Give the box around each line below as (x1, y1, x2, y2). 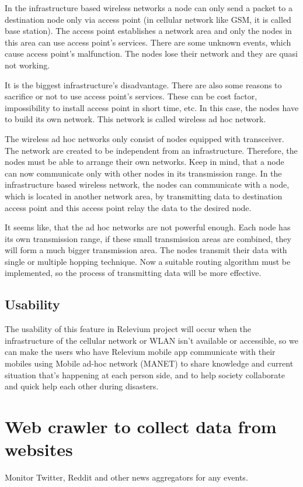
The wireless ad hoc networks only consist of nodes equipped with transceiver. (5, 132, 284, 144)
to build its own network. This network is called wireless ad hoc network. (5, 113, 266, 125)
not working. (5, 58, 50, 71)
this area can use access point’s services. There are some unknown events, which (5, 36, 291, 48)
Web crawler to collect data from (5, 415, 277, 438)
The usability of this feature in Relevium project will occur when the (5, 323, 252, 335)
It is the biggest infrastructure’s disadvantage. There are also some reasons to (5, 78, 282, 91)
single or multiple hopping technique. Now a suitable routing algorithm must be (5, 255, 291, 267)
